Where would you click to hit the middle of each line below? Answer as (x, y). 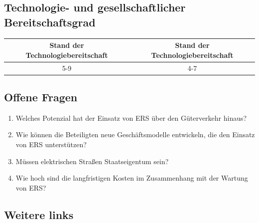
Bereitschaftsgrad (50, 22)
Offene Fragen (41, 97)
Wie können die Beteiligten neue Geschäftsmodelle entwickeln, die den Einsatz (135, 134)
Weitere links (39, 214)
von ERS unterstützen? (51, 144)
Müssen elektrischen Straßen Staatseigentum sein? (92, 161)
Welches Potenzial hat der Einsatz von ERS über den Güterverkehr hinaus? (131, 117)
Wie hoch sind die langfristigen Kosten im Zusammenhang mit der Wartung (132, 178)
